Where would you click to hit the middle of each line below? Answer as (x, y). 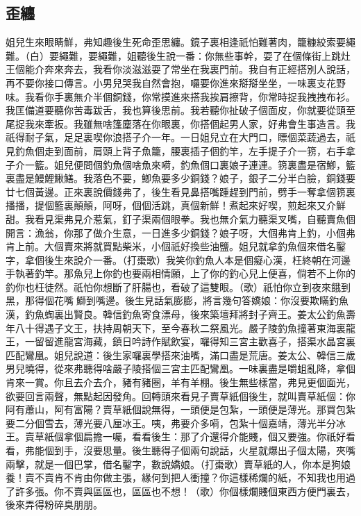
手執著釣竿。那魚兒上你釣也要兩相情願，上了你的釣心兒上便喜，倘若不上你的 (180, 273)
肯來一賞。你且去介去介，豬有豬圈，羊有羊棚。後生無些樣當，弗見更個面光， (180, 382)
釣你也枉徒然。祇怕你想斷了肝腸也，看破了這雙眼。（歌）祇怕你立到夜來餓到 (178, 286)
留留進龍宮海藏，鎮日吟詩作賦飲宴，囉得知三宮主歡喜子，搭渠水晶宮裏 (195, 341)
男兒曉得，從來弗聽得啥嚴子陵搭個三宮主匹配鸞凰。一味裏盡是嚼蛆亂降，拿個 (180, 368)
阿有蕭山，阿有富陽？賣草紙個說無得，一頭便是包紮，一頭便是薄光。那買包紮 (180, 409)
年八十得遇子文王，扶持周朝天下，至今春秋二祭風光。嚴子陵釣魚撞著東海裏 (176, 327)
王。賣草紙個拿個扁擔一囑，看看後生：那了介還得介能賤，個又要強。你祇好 (176, 436)
